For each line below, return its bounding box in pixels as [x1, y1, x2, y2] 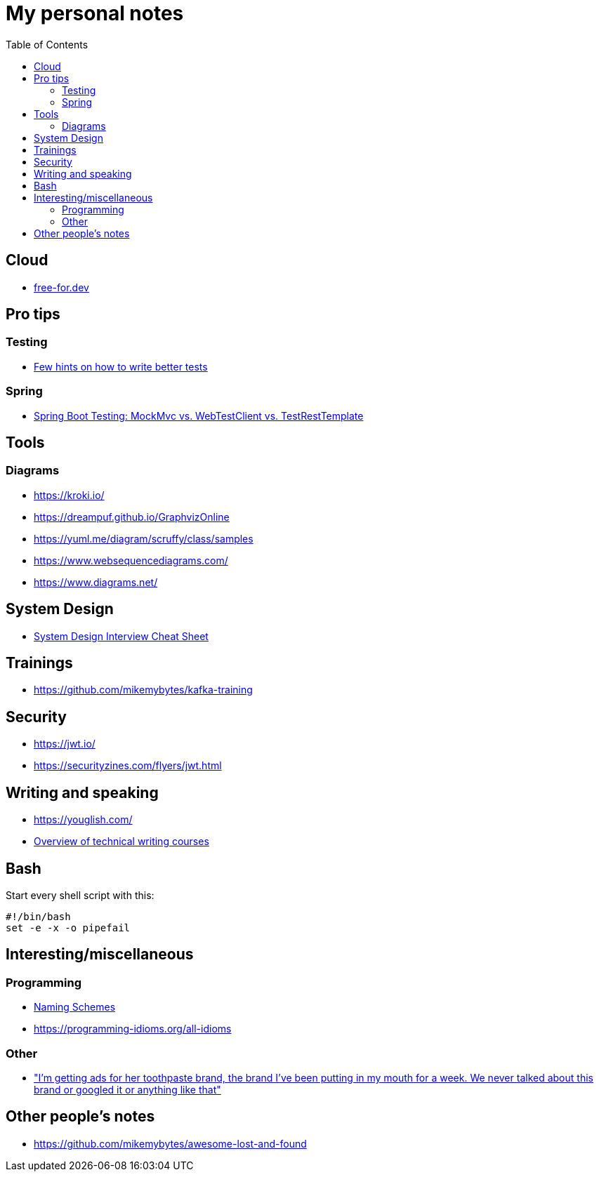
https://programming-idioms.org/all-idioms [34, 1023, 232, 1035]
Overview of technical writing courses [34, 835, 209, 848]
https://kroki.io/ [34, 488, 105, 501]
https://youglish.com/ [34, 813, 133, 826]
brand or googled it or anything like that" [34, 1083, 221, 1096]
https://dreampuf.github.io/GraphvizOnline [34, 510, 230, 523]
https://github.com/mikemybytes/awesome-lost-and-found [34, 1137, 307, 1150]
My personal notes [6, 1, 184, 25]
